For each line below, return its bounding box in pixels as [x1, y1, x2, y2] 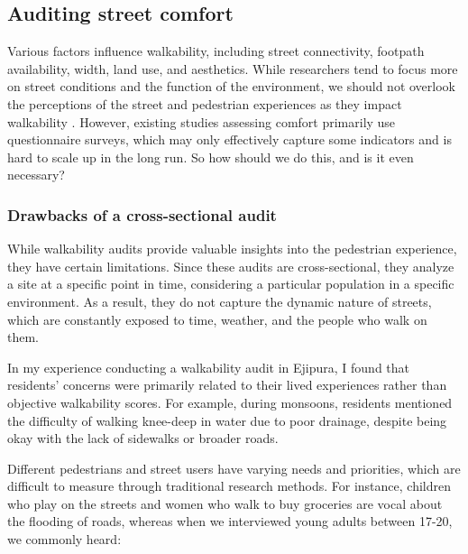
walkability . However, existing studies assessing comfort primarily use [7, 112, 396, 131]
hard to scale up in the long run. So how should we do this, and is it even [7, 147, 414, 166]
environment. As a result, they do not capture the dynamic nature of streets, [7, 291, 432, 310]
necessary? [7, 165, 65, 184]
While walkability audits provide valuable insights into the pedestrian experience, [7, 239, 457, 258]
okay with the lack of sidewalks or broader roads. [7, 429, 279, 448]
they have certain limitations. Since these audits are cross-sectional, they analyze [7, 256, 454, 275]
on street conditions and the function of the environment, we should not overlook [7, 77, 455, 96]
